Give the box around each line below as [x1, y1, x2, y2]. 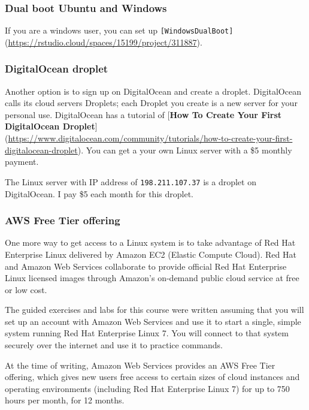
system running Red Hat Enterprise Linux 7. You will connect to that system [5, 327, 289, 339]
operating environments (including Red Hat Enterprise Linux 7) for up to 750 [5, 382, 290, 394]
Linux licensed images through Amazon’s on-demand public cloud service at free [5, 272, 299, 284]
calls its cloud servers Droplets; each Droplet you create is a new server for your [5, 97, 298, 109]
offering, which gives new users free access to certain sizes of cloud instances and [5, 370, 300, 383]
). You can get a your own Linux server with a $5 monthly [77, 143, 292, 156]
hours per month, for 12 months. [5, 394, 125, 406]
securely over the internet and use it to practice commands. [5, 339, 223, 351]
